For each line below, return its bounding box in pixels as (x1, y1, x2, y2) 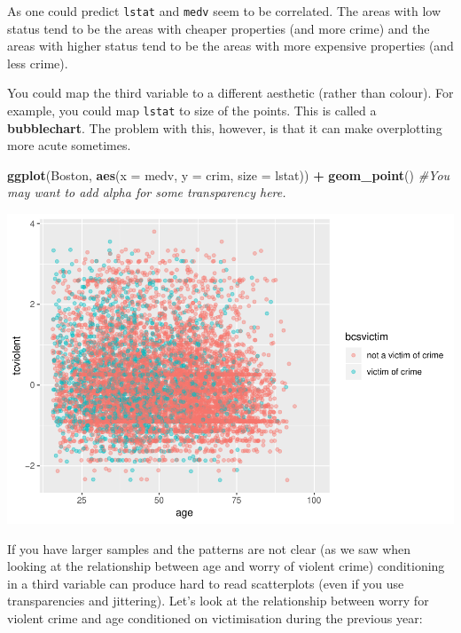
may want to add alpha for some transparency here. (7, 183, 286, 202)
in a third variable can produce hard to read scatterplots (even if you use (7, 574, 404, 592)
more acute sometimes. (7, 136, 131, 154)
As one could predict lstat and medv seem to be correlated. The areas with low (7, 2, 441, 20)
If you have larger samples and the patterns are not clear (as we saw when (7, 539, 411, 558)
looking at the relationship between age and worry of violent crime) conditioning (7, 557, 445, 575)
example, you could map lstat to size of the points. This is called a (7, 101, 377, 120)
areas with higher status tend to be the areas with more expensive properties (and (7, 36, 454, 55)
